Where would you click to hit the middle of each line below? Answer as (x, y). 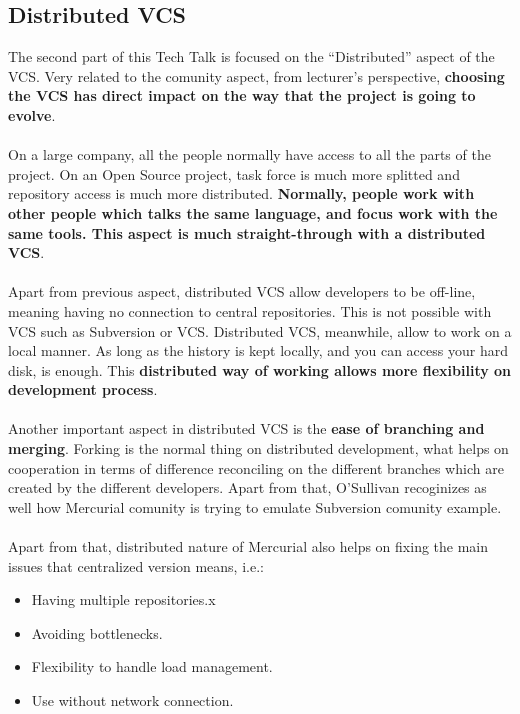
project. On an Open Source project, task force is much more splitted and (234, 173)
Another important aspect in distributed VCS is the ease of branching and (246, 428)
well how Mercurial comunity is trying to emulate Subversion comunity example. (255, 506)
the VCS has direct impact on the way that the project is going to (242, 95)
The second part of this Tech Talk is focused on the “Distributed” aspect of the (251, 56)
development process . (83, 389)
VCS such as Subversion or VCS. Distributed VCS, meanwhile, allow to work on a (260, 330)
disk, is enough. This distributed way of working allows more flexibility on (260, 369)
